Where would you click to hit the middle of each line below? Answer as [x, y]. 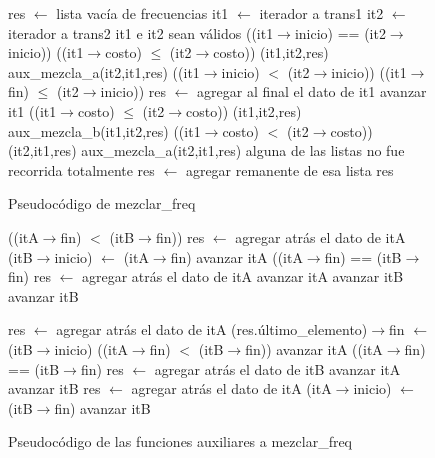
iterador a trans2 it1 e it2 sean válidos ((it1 [141, 32]
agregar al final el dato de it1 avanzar [312, 91]
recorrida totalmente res [81, 169]
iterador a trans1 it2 [321, 13]
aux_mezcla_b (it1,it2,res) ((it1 [104, 130]
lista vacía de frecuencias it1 [142, 13]
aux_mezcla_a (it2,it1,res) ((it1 [104, 71]
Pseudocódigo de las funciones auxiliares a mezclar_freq [180, 441]
